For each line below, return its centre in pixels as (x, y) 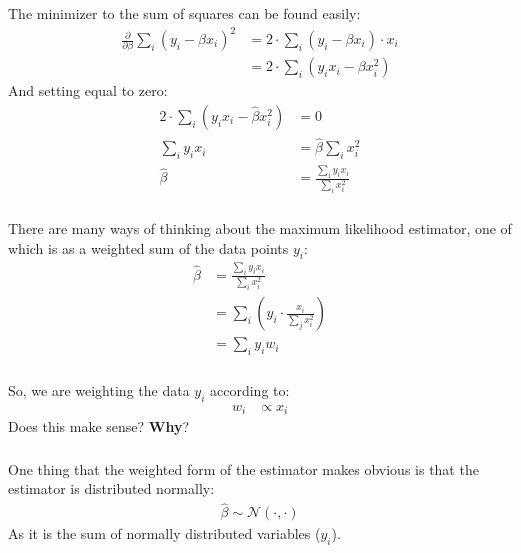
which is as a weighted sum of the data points (148, 247)
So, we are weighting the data (99, 390)
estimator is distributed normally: (111, 488)
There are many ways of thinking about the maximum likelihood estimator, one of (260, 227)
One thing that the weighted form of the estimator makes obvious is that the (243, 468)
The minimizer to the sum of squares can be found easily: (184, 12)
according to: (250, 390)
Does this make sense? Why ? (99, 426)
